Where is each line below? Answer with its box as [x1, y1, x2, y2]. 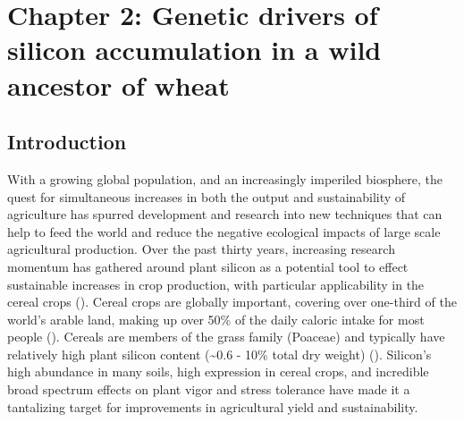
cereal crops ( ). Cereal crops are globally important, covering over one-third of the [7, 292, 457, 311]
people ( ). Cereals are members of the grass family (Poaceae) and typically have [7, 327, 445, 346]
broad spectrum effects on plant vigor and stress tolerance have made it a [7, 380, 410, 399]
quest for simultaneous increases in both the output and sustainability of [7, 187, 406, 206]
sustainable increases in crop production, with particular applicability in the [7, 274, 425, 293]
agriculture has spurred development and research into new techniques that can [7, 205, 443, 224]
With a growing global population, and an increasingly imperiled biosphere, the [7, 169, 443, 188]
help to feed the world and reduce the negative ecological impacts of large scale [7, 222, 441, 241]
